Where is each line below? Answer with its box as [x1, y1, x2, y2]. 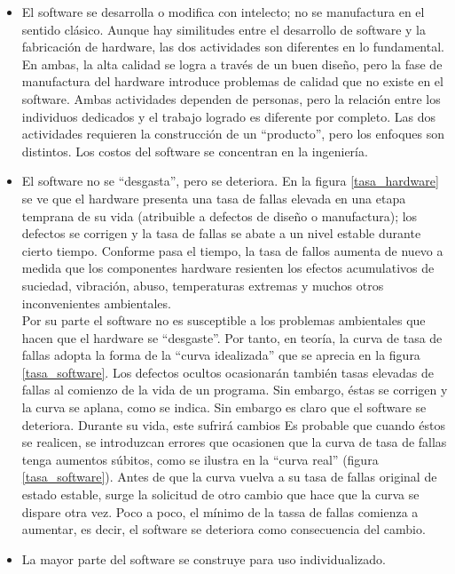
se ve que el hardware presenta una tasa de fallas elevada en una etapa [21, 188, 406, 207]
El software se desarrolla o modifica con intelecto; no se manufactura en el [21, 3, 425, 20]
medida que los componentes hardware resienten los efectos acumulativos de [21, 259, 435, 277]
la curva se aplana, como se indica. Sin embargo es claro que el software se [21, 398, 427, 417]
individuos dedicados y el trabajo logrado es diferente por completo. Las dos [21, 107, 436, 125]
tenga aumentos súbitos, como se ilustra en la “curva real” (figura [21, 450, 379, 468]
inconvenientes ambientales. [21, 293, 171, 312]
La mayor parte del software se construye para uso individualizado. [21, 549, 386, 568]
